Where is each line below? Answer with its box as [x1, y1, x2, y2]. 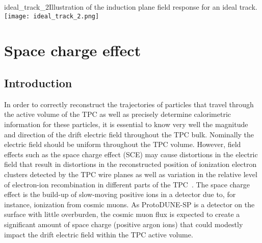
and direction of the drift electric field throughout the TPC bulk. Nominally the [4, 129, 254, 139]
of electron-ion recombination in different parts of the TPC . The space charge [4, 179, 250, 189]
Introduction [4, 75, 72, 91]
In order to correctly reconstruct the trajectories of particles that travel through [4, 99, 254, 109]
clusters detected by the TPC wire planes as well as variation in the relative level [4, 168, 257, 179]
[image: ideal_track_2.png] [4, 12, 99, 20]
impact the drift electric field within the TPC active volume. [4, 229, 193, 239]
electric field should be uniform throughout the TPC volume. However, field [4, 139, 241, 150]
